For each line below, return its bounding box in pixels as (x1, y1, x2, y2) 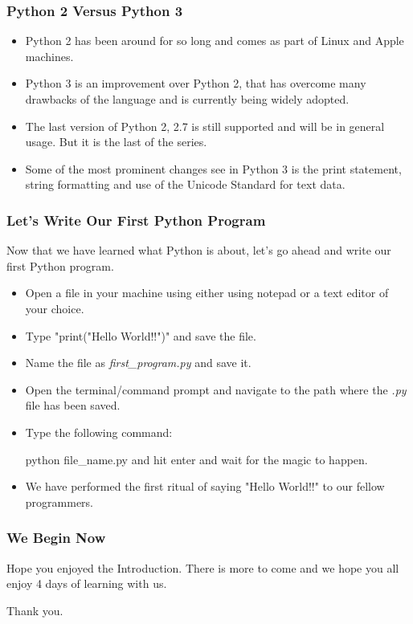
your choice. (25, 300, 84, 316)
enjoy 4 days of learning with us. (6, 575, 167, 592)
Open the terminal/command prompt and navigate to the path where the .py (25, 381, 407, 398)
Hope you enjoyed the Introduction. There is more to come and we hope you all (6, 559, 399, 576)
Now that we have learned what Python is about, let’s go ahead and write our (6, 242, 391, 259)
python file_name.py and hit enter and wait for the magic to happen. (25, 451, 368, 467)
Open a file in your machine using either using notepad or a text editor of (25, 284, 389, 301)
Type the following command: (25, 423, 173, 440)
